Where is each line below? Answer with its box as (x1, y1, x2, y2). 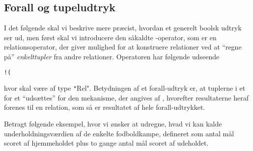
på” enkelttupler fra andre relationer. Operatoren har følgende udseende (4, 51, 220, 61)
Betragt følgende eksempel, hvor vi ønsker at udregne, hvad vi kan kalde (4, 119, 222, 129)
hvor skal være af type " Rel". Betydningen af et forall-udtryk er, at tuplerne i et (4, 83, 246, 93)
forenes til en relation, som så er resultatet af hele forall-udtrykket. (4, 102, 205, 112)
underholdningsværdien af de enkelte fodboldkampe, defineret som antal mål (4, 128, 234, 138)
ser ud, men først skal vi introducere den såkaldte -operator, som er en (4, 32, 217, 42)
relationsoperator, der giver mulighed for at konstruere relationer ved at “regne (4, 42, 242, 52)
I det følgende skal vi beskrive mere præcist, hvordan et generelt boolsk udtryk (4, 23, 242, 33)
